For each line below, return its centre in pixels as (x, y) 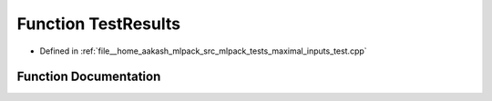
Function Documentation (89, 77)
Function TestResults (99, 24)
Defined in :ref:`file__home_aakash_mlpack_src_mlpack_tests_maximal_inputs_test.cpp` (204, 51)
